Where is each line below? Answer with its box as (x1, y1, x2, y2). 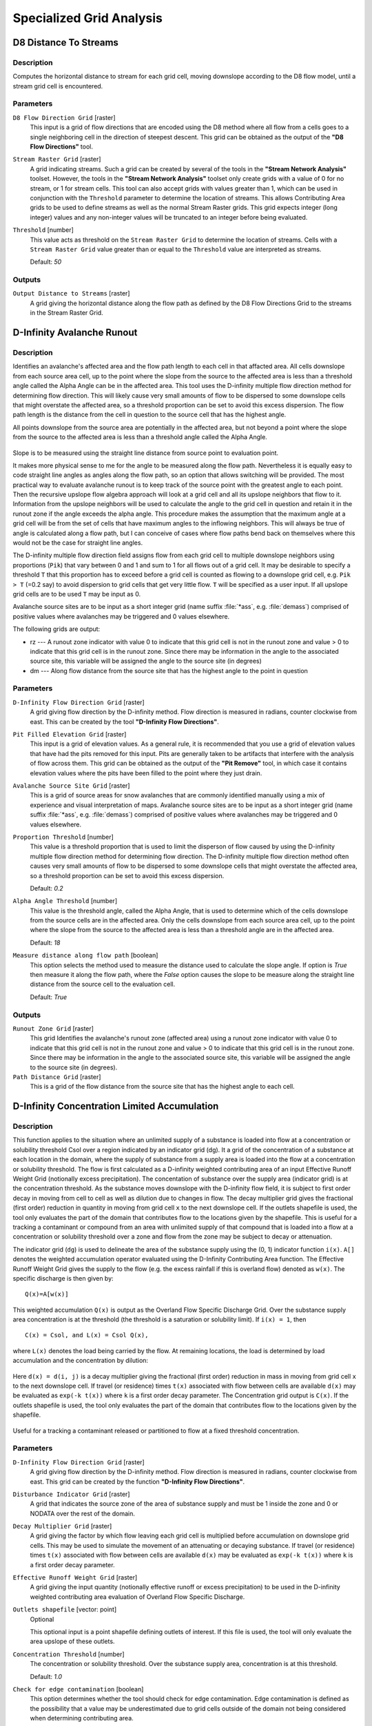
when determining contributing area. (30, 1714, 134, 1723)
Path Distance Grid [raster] (12, 1072, 101, 1080)
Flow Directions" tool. (30, 142, 93, 151)
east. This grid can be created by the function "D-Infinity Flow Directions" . (30, 1477, 245, 1486)
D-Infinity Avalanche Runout (12, 327, 138, 338)
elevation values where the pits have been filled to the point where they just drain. (30, 768, 262, 777)
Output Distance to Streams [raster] (12, 289, 130, 298)
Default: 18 (30, 938, 61, 947)
